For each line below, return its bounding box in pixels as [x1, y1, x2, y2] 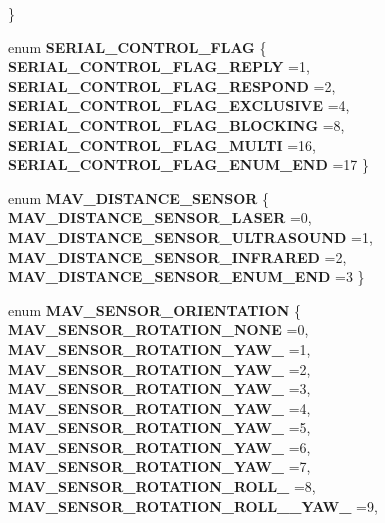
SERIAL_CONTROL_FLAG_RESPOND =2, [8, 75, 336, 96]
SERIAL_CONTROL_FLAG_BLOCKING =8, [8, 114, 345, 135]
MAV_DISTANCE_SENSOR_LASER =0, [8, 207, 312, 228]
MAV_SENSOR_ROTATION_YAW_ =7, [8, 456, 311, 477]
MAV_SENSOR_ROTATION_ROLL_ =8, [8, 476, 316, 497]
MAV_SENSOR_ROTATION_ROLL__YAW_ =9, [8, 495, 378, 516]
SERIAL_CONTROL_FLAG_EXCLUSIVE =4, [8, 95, 350, 116]
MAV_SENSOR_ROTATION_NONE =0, [8, 319, 309, 340]
